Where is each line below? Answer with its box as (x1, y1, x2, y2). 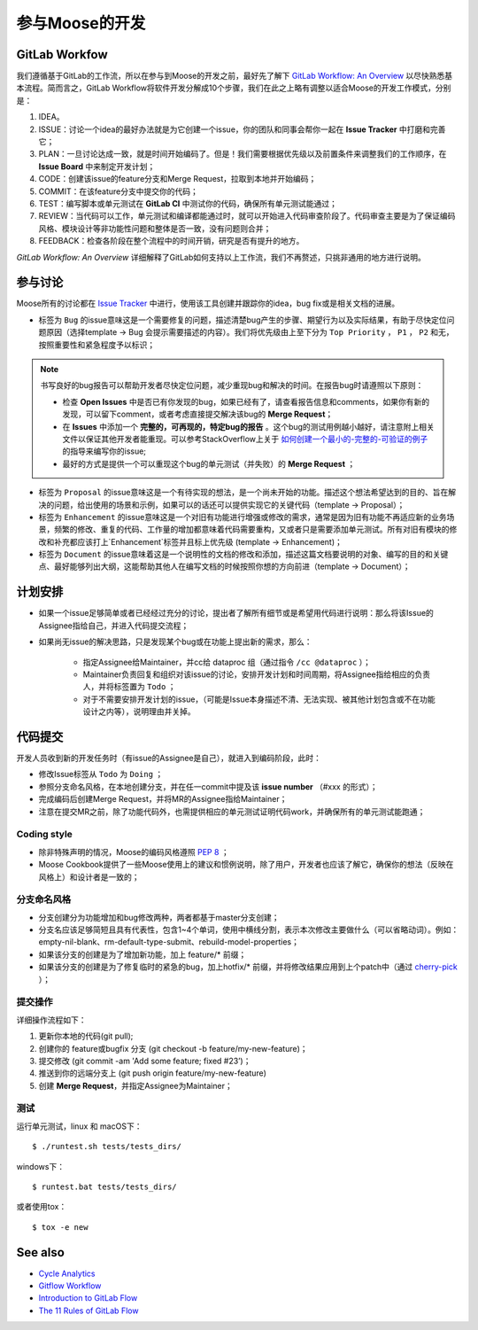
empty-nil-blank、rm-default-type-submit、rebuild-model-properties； (38, 937, 300, 947)
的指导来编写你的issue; (62, 446, 146, 456)
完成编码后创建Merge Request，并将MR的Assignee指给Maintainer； (38, 794, 288, 805)
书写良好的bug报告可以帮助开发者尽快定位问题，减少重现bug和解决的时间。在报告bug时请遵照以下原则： (40, 380, 424, 391)
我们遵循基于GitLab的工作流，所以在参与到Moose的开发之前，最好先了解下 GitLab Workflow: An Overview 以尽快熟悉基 (16, 71, 453, 82)
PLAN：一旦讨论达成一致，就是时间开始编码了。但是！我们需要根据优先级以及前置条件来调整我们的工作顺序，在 (38, 149, 447, 159)
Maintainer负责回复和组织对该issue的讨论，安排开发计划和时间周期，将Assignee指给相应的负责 (82, 669, 431, 680)
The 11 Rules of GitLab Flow (38, 1305, 139, 1316)
